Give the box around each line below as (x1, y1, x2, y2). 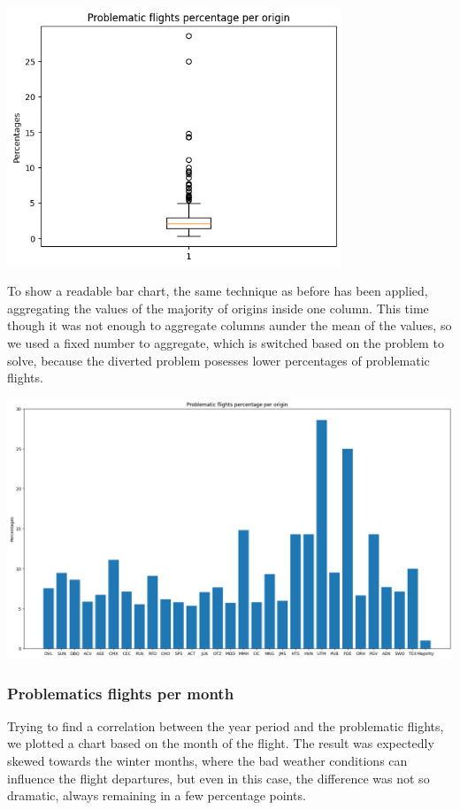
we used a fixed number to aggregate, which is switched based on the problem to (7, 333, 444, 351)
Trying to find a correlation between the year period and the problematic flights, (7, 716, 444, 735)
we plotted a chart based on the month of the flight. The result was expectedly (7, 734, 434, 752)
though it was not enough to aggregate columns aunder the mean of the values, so (7, 316, 452, 335)
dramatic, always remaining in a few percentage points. (7, 786, 306, 805)
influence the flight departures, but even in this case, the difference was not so (7, 768, 430, 787)
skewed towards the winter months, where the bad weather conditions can (7, 752, 408, 770)
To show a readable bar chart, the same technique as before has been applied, (7, 282, 428, 300)
